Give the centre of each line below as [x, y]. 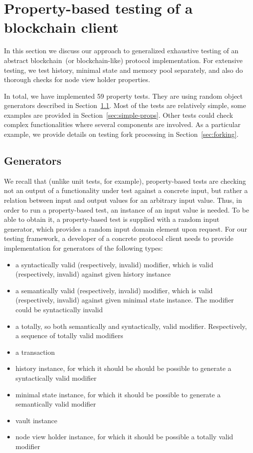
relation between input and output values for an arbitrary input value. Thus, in [123, 200]
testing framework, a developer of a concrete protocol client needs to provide [119, 238]
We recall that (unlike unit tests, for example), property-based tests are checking [125, 181]
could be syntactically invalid [59, 309]
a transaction [35, 352]
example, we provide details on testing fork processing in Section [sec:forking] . [121, 134]
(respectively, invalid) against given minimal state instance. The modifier [125, 300]
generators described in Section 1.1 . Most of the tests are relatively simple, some [125, 105]
